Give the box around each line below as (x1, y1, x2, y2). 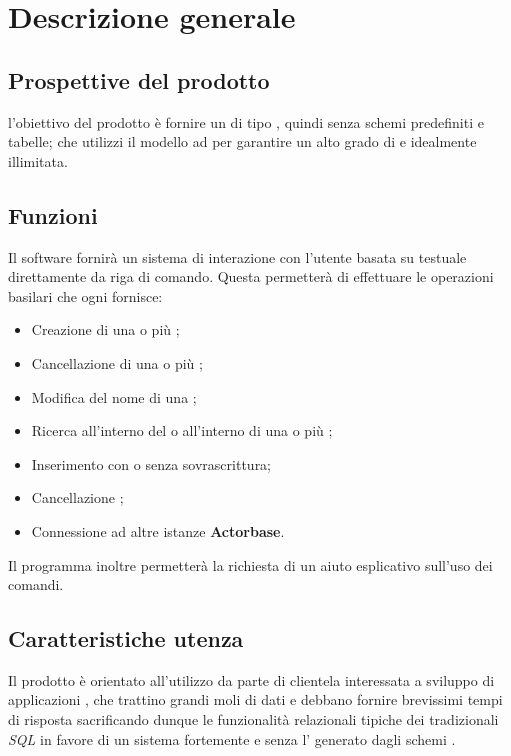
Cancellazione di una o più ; (31, 352, 203, 373)
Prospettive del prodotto (8, 64, 270, 95)
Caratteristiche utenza (8, 623, 244, 654)
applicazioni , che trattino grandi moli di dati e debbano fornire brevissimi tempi (8, 689, 503, 710)
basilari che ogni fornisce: (8, 285, 163, 306)
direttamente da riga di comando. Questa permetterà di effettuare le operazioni (8, 266, 494, 287)
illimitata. (8, 150, 68, 171)
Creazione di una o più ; (31, 319, 180, 340)
